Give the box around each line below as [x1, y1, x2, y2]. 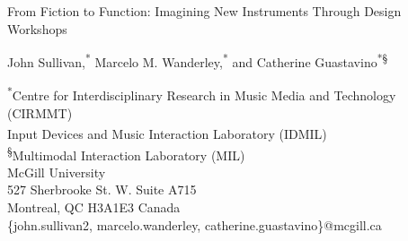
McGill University [7, 162, 106, 181]
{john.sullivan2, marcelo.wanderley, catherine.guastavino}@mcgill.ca [7, 215, 382, 234]
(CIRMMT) [7, 103, 73, 122]
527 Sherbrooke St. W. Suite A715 [7, 180, 197, 199]
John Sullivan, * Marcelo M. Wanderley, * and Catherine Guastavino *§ [7, 50, 388, 71]
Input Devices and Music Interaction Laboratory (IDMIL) [7, 124, 327, 142]
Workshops [7, 19, 67, 38]
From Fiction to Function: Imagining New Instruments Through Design [7, 2, 402, 20]
